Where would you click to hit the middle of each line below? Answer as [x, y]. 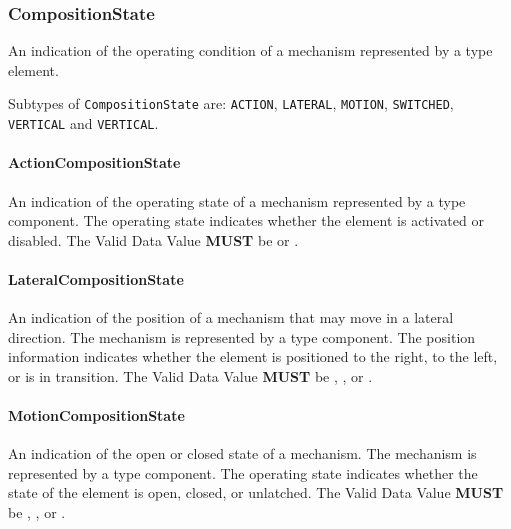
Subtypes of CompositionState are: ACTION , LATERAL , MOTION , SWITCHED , [231, 103]
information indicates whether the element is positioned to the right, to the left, [253, 356]
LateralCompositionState [96, 278]
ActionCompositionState [94, 162]
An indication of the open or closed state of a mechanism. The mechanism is [242, 453]
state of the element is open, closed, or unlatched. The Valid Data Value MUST [256, 492]
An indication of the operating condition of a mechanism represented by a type [250, 50]
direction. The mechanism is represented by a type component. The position [242, 336]
